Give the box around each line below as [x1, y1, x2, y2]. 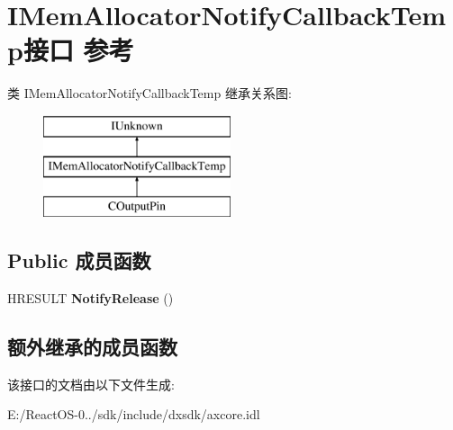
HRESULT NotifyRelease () [7, 289, 174, 308]
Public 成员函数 [7, 246, 151, 274]
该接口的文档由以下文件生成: [7, 374, 175, 393]
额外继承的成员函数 [7, 333, 177, 361]
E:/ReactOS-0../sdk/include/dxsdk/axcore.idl [7, 405, 260, 424]
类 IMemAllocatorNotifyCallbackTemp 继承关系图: [7, 84, 292, 103]
